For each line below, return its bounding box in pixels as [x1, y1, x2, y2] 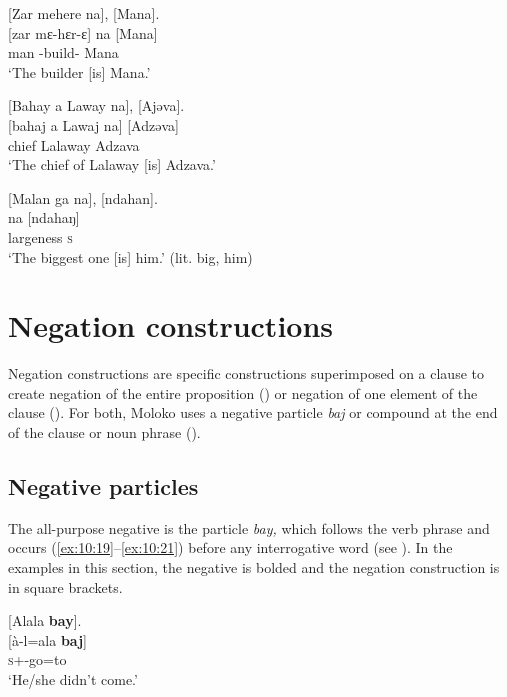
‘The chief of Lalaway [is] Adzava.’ [8, 154, 216, 175]
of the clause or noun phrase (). [8, 422, 201, 443]
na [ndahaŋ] [8, 207, 80, 228]
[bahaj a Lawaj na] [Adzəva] [8, 114, 179, 135]
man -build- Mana [8, 42, 119, 63]
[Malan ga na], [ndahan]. [8, 187, 158, 208]
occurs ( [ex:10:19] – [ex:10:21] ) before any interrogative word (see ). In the [8, 537, 453, 558]
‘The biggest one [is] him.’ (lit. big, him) [8, 246, 253, 267]
